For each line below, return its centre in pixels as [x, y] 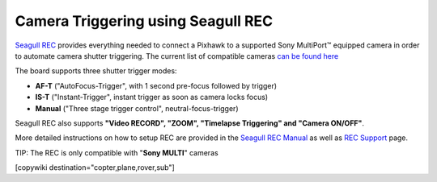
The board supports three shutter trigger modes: [96, 71]
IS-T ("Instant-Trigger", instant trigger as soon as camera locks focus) [152, 97]
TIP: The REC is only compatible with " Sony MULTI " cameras [117, 152]
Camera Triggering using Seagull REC [144, 21]
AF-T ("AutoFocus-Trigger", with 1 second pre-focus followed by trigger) [156, 85]
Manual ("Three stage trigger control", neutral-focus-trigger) [137, 108]
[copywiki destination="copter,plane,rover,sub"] [95, 168]
